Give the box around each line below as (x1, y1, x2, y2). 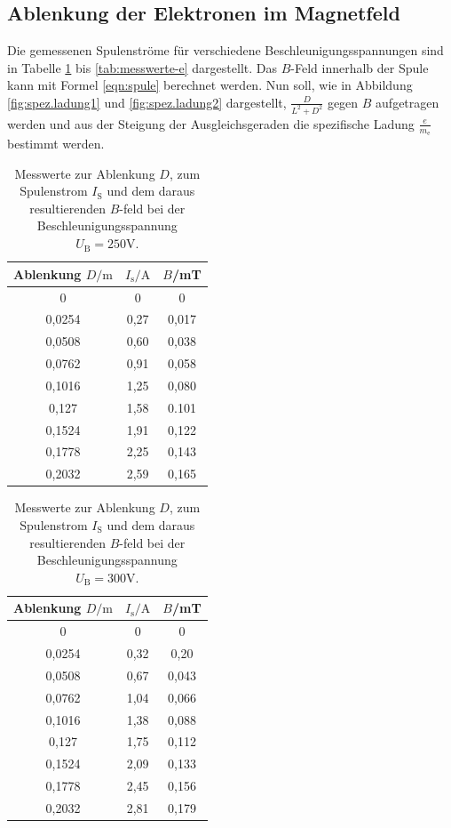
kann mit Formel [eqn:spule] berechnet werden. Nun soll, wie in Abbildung (7, 76, 413, 94)
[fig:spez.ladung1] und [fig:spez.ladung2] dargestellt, (7, 92, 287, 111)
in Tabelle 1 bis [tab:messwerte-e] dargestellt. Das (7, 58, 277, 76)
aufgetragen (376, 92, 439, 111)
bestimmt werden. (7, 134, 105, 153)
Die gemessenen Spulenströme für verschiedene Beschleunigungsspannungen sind (7, 41, 444, 60)
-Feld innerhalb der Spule (290, 58, 429, 76)
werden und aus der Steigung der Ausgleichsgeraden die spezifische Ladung (7, 114, 415, 133)
